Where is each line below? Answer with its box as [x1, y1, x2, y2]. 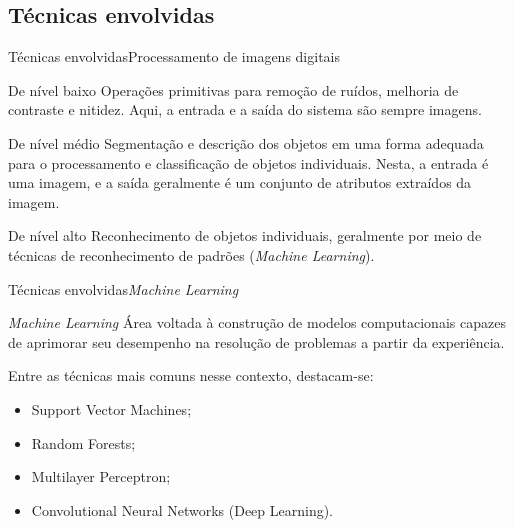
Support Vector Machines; [31, 398, 192, 419]
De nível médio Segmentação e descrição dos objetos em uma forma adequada [8, 132, 484, 153]
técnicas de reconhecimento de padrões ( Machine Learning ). [8, 244, 375, 265]
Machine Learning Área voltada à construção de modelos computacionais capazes [8, 312, 506, 333]
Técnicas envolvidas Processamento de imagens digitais [8, 46, 340, 67]
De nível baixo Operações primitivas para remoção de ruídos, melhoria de [8, 79, 459, 100]
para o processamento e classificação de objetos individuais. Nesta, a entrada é [8, 152, 489, 173]
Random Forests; [31, 432, 136, 453]
